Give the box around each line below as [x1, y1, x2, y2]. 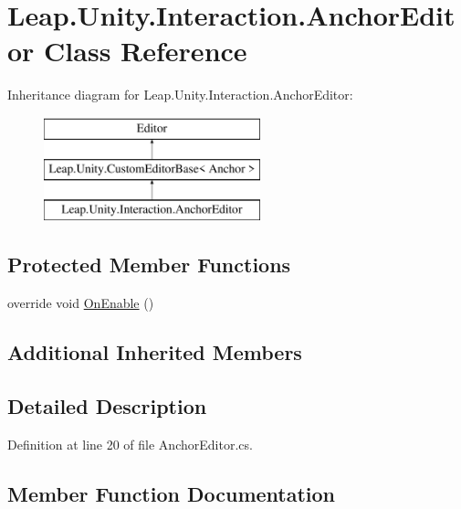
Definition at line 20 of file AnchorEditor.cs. [7, 434, 253, 453]
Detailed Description [7, 391, 207, 419]
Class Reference [44, 32, 247, 69]
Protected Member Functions [7, 250, 291, 279]
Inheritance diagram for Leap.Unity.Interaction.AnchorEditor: [7, 85, 353, 104]
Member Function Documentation [7, 479, 336, 507]
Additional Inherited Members [7, 338, 302, 366]
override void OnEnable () [7, 293, 154, 313]
